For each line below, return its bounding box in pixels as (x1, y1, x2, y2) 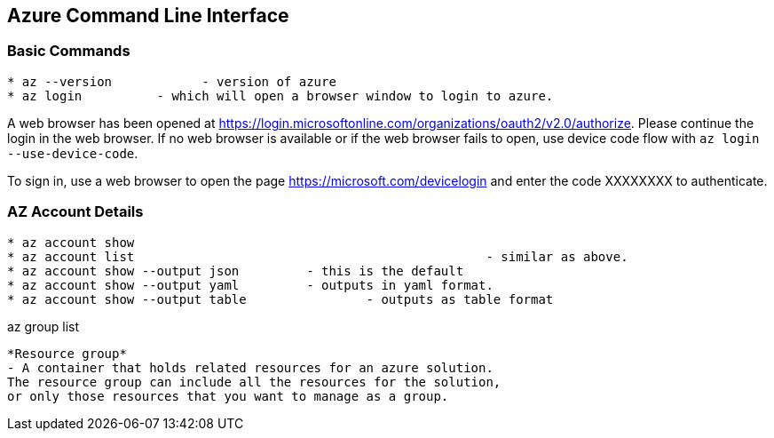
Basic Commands (7, 42, 130, 60)
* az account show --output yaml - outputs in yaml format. (7, 277, 494, 292)
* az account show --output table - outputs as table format (7, 291, 554, 307)
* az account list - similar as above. (7, 249, 628, 264)
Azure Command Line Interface (7, 4, 289, 27)
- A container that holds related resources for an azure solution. (7, 360, 494, 375)
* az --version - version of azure (7, 74, 336, 89)
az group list (7, 318, 80, 334)
